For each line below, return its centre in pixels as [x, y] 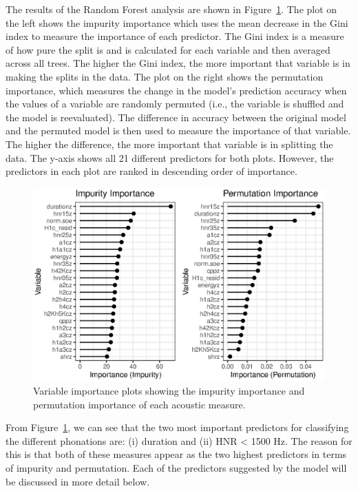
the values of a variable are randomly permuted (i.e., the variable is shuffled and [175, 104]
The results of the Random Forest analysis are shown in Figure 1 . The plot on [171, 9]
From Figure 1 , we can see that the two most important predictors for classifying [177, 427]
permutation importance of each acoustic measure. [139, 404]
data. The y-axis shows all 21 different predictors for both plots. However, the [170, 157]
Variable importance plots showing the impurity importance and [169, 391]
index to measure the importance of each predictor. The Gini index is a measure [175, 36]
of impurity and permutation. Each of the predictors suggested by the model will [176, 468]
